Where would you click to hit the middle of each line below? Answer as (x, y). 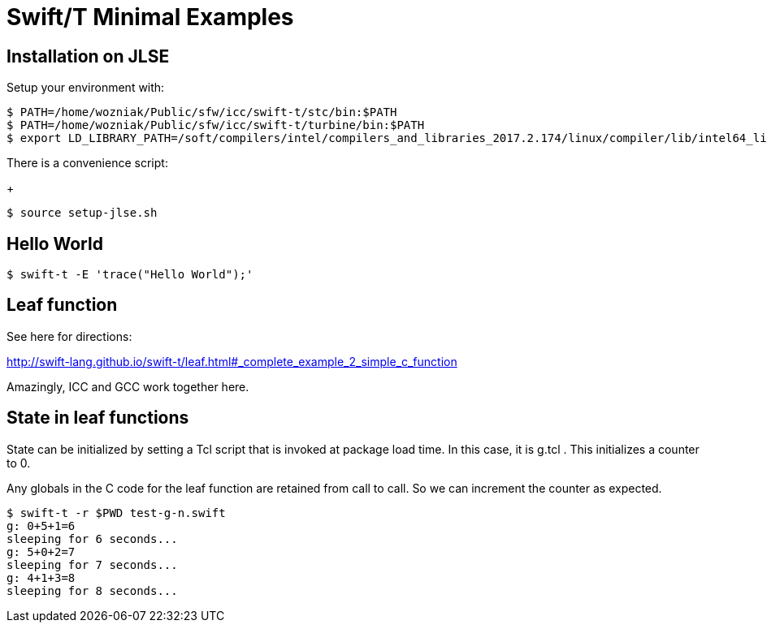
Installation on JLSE (88, 56)
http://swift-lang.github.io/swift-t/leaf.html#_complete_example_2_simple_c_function (232, 361)
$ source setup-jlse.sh (82, 213)
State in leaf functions (98, 418)
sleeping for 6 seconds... (92, 539)
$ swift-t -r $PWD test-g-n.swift (116, 513)
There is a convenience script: (87, 163)
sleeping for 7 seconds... (92, 564)
